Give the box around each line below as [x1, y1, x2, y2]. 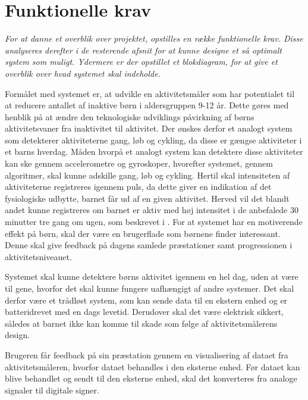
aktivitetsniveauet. [5, 250, 72, 262]
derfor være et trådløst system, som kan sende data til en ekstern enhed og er [5, 293, 288, 306]
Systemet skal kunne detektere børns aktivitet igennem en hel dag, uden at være [5, 270, 298, 283]
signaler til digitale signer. [5, 383, 99, 396]
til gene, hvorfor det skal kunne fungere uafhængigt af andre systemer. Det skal [5, 282, 294, 294]
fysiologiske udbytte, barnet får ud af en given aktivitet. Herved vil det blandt [5, 192, 290, 204]
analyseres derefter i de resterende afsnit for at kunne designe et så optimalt [5, 43, 282, 56]
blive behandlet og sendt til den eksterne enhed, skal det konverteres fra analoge [5, 372, 297, 385]
